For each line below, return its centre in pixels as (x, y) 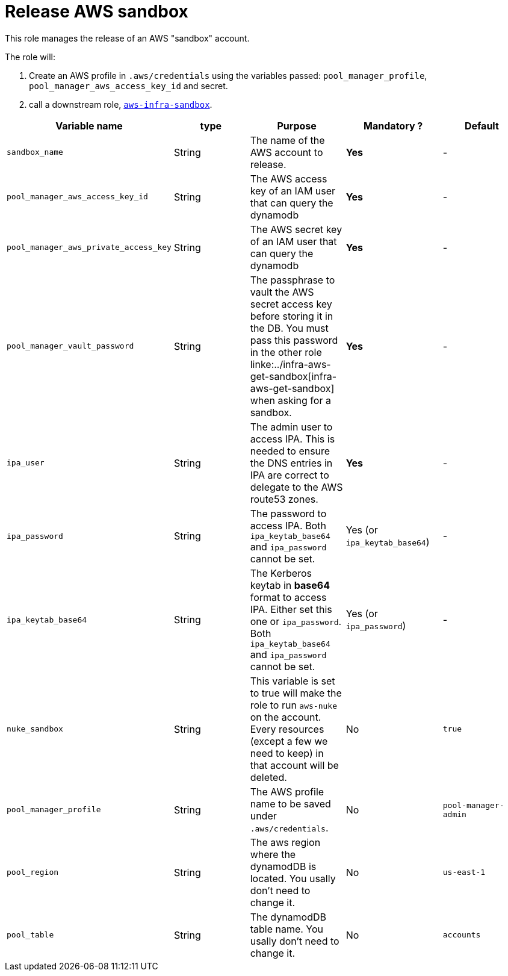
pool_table (30, 935)
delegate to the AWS (296, 487)
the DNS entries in (291, 463)
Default (482, 126)
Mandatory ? (393, 126)
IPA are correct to (290, 475)
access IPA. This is (293, 439)
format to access (288, 597)
